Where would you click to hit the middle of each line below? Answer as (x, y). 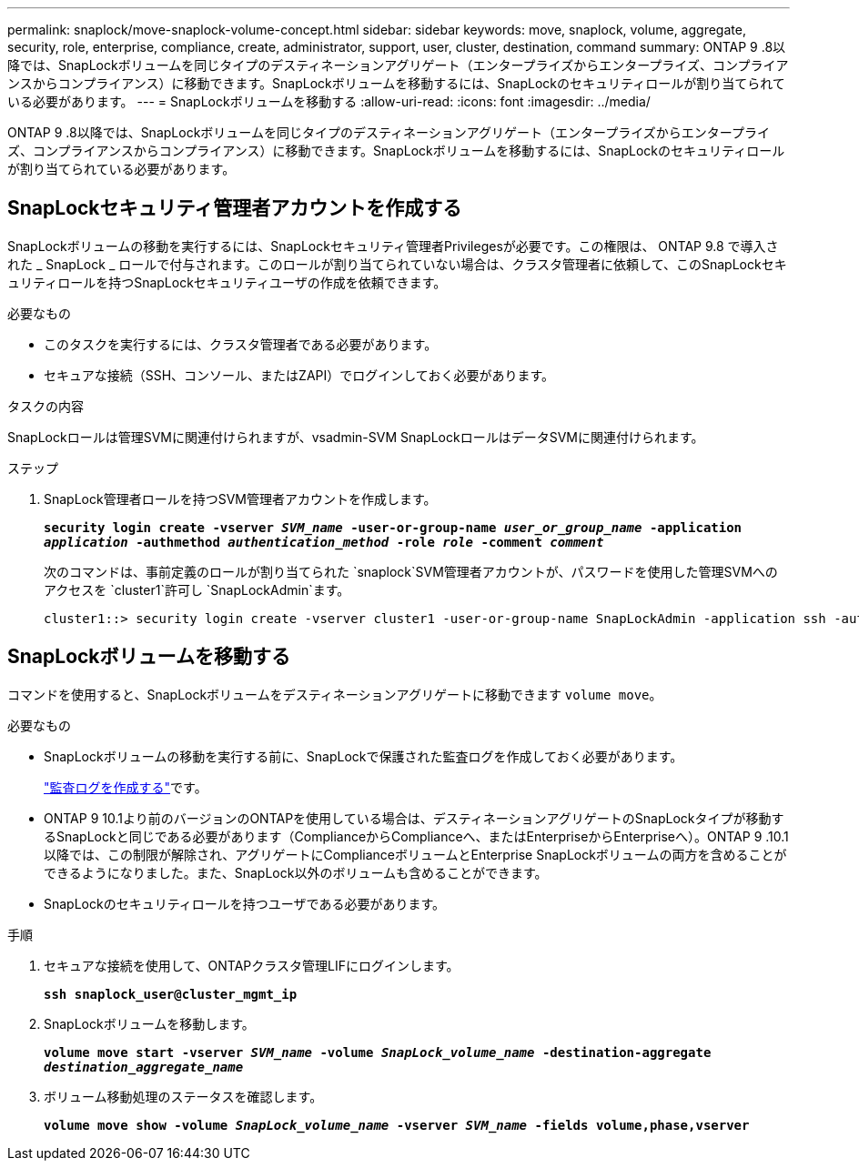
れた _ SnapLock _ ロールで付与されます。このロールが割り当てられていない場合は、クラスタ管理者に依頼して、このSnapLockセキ (397, 264)
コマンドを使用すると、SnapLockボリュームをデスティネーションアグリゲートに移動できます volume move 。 (335, 694)
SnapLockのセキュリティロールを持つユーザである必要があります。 (245, 903)
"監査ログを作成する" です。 (126, 787)
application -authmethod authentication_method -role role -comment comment (324, 542)
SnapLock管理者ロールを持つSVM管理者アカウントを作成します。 (240, 498)
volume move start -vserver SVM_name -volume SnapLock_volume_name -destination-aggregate (378, 1052)
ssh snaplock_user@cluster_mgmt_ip (171, 994)
